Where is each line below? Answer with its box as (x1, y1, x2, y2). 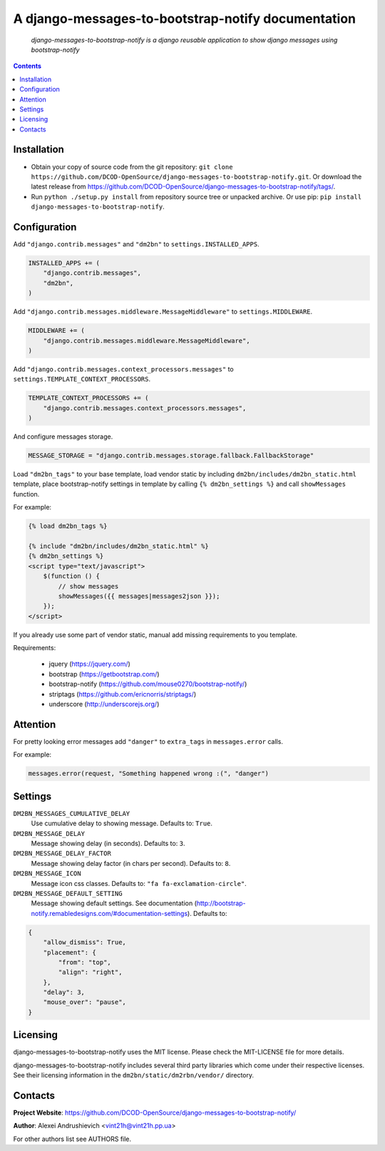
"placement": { (43, 948, 96, 957)
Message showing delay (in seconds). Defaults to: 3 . (31, 839, 185, 847)
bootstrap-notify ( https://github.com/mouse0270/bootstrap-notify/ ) (48, 679, 247, 689)
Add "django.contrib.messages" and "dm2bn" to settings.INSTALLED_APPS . (13, 240, 260, 249)
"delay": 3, (43, 988, 86, 997)
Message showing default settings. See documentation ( (31, 899, 197, 907)
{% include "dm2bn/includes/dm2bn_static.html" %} (28, 542, 210, 550)
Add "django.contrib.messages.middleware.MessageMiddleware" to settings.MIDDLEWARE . (13, 307, 313, 316)
